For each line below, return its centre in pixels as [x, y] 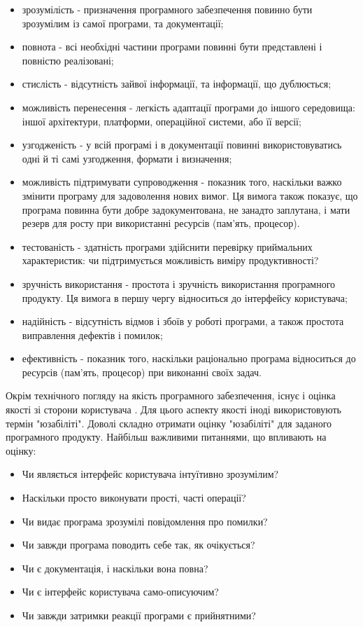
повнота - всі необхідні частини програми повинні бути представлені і [172, 47]
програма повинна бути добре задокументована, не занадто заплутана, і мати [186, 209]
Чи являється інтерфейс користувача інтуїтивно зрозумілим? [150, 474]
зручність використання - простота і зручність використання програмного [179, 283]
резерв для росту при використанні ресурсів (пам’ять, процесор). [161, 223]
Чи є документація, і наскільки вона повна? [115, 568]
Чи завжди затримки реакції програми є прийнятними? [139, 615]
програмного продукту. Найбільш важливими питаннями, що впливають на [166, 437]
